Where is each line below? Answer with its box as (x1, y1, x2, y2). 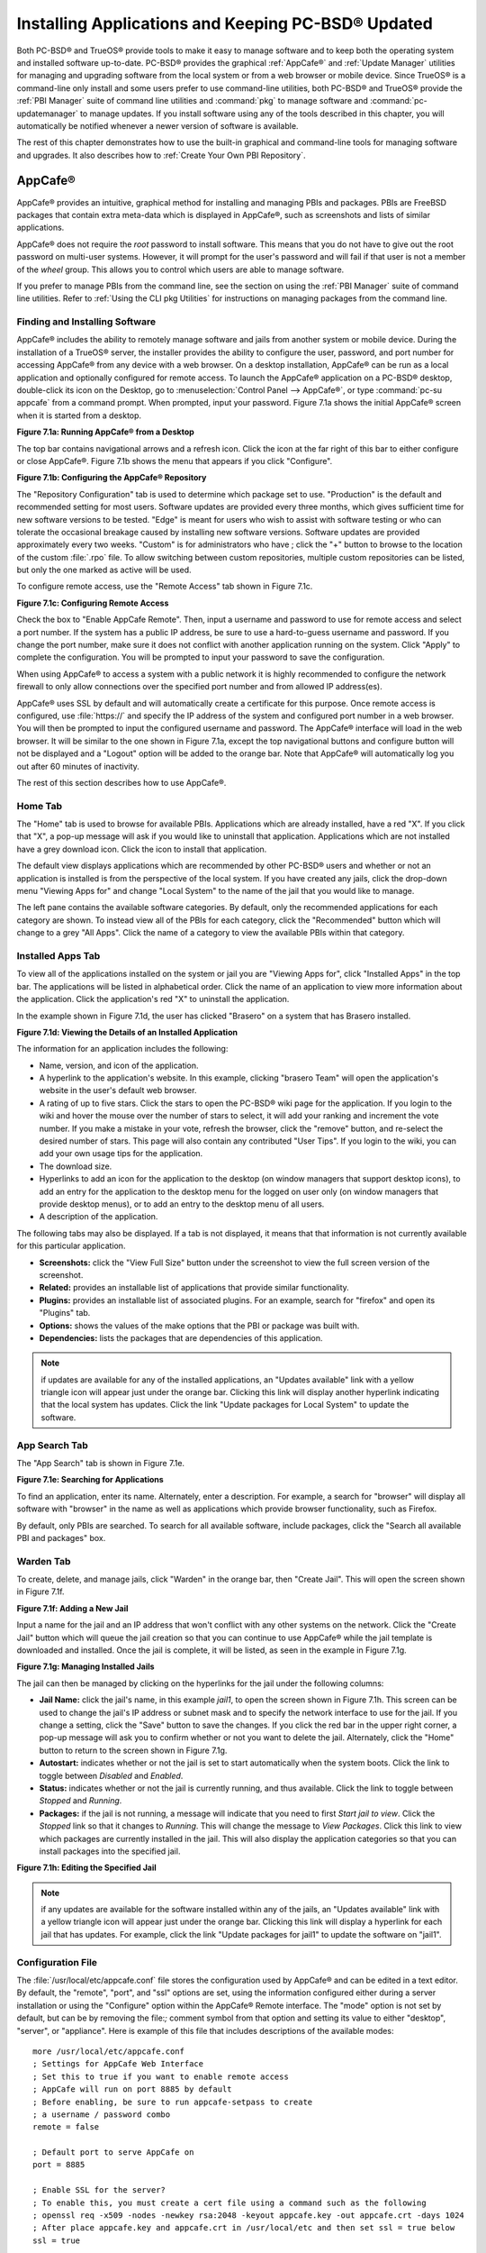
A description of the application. (39, 1211, 158, 1222)
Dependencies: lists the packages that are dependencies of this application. (39, 1332, 323, 1343)
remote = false (32, 2122, 100, 2132)
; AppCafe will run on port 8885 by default (32, 2084, 233, 2094)
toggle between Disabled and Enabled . (39, 1770, 184, 1781)
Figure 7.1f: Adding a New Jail (16, 1602, 129, 1613)
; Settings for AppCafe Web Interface (32, 2059, 204, 2069)
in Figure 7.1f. (16, 1586, 65, 1597)
